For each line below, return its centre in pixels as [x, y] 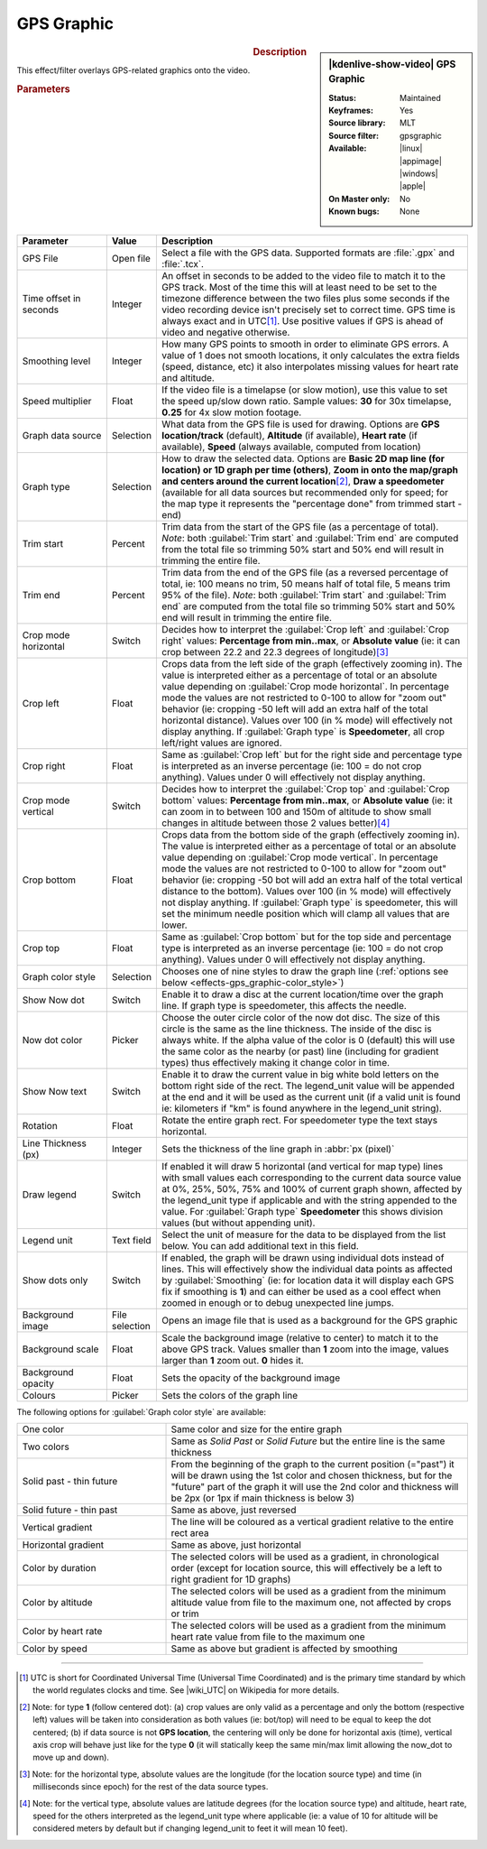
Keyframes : [351, 111]
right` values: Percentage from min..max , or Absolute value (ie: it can [311, 641]
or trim [185, 1613]
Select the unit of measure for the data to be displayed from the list [304, 1234]
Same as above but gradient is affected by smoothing [285, 1649]
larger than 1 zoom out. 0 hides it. [233, 1360]
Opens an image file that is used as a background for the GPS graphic [310, 1320]
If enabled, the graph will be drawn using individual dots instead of [303, 1257]
